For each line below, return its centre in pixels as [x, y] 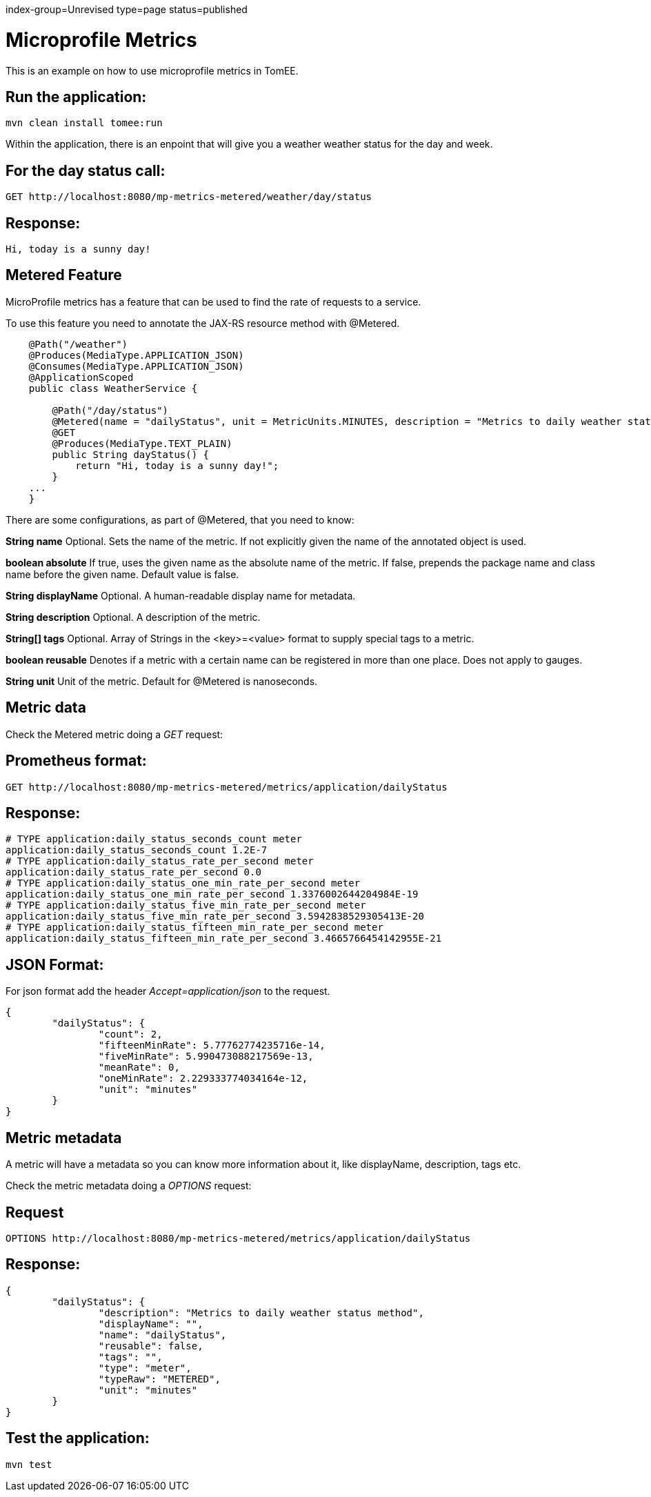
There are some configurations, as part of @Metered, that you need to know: [180, 519]
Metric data [46, 708]
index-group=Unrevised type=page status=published [127, 9]
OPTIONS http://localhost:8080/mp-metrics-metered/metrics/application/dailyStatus [238, 1238]
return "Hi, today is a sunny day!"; [177, 465]
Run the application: [76, 97]
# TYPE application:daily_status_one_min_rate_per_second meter [183, 883]
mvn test [29, 1464]
